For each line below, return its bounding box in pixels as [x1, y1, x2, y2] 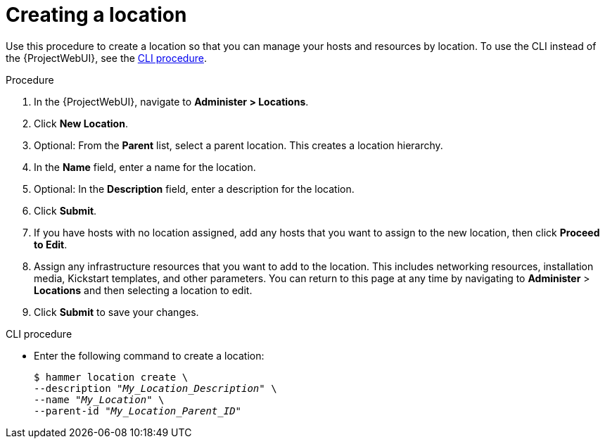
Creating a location [6, 3, 187, 27]
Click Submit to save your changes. [34, 305, 199, 318]
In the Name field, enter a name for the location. [34, 160, 256, 173]
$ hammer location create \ [34, 371, 189, 383]
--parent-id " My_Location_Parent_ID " [34, 405, 242, 417]
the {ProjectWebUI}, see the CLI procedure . [6, 51, 207, 64]
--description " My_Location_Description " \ [34, 382, 277, 394]
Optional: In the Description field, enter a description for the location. [34, 182, 355, 195]
